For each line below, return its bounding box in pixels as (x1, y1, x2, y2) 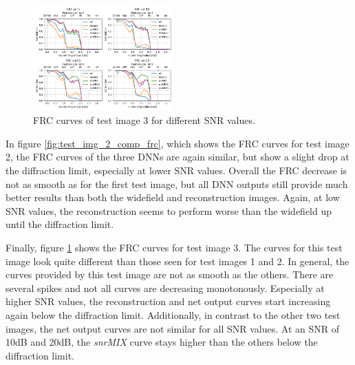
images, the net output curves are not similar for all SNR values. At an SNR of (6, 321, 340, 335)
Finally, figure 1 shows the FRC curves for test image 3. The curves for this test (6, 240, 343, 254)
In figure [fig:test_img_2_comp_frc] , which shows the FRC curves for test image (6, 136, 349, 150)
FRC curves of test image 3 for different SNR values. (33, 113, 255, 127)
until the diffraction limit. (6, 217, 114, 231)
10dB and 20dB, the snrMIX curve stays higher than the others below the (6, 335, 318, 349)
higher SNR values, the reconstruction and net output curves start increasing (6, 294, 331, 309)
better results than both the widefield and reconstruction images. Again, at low (6, 190, 340, 205)
